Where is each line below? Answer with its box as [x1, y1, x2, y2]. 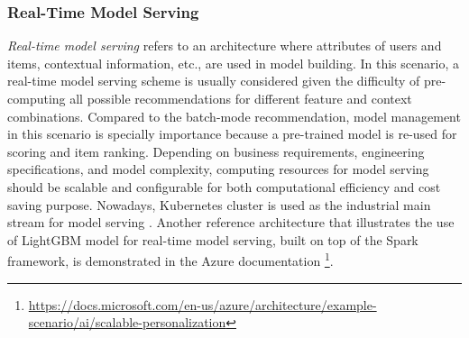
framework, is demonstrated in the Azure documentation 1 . [7, 249, 334, 269]
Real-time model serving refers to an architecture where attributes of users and [7, 36, 442, 55]
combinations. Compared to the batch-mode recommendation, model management [7, 106, 461, 125]
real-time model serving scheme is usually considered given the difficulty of [7, 71, 420, 90]
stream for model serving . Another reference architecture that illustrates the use [7, 213, 455, 232]
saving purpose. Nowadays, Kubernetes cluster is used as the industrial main [7, 195, 431, 214]
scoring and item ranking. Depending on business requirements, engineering [7, 142, 425, 160]
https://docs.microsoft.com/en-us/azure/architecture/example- [28, 295, 377, 314]
